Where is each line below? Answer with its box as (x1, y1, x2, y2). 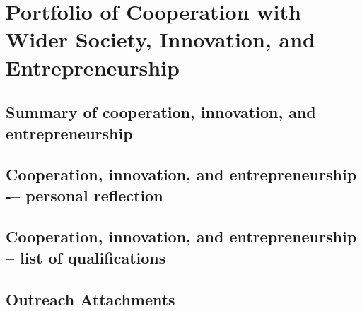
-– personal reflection (6, 184, 163, 206)
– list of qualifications (6, 246, 166, 268)
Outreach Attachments (6, 288, 175, 310)
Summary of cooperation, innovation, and (6, 101, 316, 123)
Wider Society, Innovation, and (6, 25, 315, 54)
